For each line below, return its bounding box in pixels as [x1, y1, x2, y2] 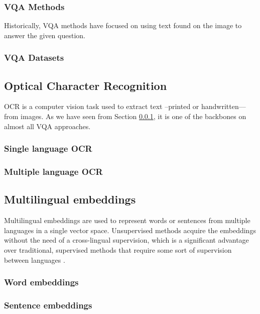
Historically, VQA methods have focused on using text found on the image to [4, 20, 242, 31]
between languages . [4, 254, 65, 265]
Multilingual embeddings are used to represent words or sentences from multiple [4, 215, 250, 226]
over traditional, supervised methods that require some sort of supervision [4, 244, 232, 255]
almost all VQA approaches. [4, 121, 91, 131]
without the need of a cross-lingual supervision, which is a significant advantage [4, 235, 249, 245]
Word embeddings [4, 276, 79, 288]
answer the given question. [4, 30, 85, 40]
